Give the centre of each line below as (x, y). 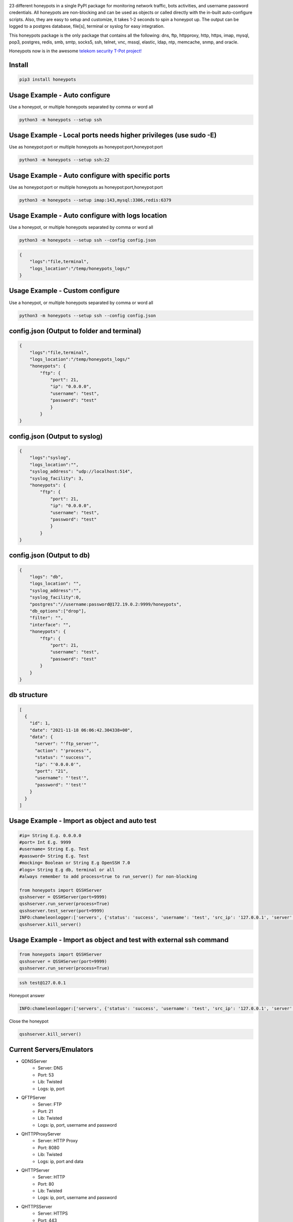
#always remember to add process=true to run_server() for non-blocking (108, 876)
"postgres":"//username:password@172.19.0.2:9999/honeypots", (105, 604)
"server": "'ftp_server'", (67, 744)
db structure (29, 695)
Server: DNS (50, 1068)
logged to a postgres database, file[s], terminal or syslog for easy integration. (87, 26)
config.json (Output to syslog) (56, 436)
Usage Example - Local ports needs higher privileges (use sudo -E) (113, 135)
